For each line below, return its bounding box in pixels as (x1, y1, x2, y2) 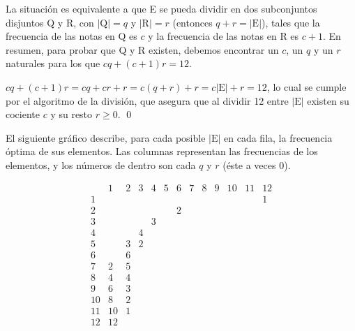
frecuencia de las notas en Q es (6, 29, 137, 43)
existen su (307, 93, 349, 108)
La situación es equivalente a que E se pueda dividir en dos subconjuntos (6, 1, 317, 15)
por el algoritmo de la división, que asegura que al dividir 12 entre (6, 93, 289, 108)
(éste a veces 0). (222, 157, 291, 172)
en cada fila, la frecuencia (224, 130, 333, 145)
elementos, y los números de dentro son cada (6, 157, 196, 172)
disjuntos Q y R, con (6, 15, 94, 29)
